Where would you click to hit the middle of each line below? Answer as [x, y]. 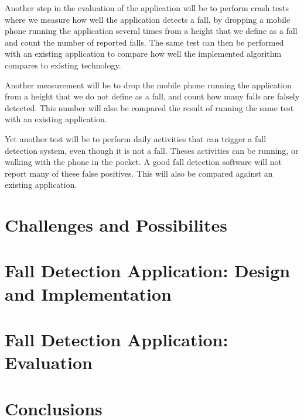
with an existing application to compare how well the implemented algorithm [143, 54]
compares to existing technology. [63, 65]
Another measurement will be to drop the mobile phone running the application [148, 85]
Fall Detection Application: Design [148, 271]
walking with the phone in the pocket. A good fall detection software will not [144, 162]
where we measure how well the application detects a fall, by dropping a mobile [148, 19]
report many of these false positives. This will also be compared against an [139, 173]
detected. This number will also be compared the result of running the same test [149, 107]
